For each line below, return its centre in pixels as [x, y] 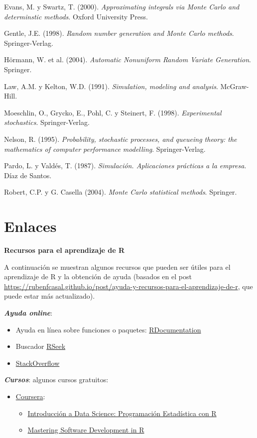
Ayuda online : [28, 313]
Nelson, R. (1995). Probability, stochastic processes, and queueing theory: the [121, 139]
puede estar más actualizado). [50, 296]
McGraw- [235, 86]
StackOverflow [38, 363]
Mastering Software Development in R [86, 430]
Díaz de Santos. [28, 175]
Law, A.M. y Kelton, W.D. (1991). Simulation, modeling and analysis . [111, 86]
